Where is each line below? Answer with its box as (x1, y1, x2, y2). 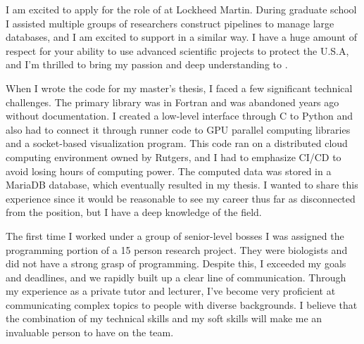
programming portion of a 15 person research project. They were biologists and (6, 242, 348, 257)
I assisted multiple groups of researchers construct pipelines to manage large (6, 15, 334, 30)
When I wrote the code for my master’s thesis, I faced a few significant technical (6, 80, 353, 95)
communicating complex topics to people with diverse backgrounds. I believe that (6, 297, 358, 312)
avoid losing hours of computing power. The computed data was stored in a (6, 163, 332, 178)
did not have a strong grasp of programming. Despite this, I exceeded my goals (6, 256, 346, 271)
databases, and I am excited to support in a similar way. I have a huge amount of (6, 30, 357, 44)
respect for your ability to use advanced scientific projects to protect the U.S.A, (6, 43, 349, 58)
